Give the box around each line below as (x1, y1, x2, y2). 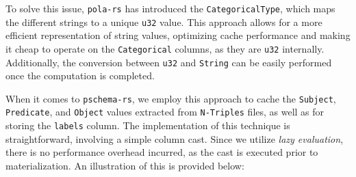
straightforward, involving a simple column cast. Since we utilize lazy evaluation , (5, 131, 344, 146)
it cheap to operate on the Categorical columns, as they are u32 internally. (5, 41, 325, 55)
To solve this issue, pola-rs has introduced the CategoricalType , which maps (5, 1, 335, 15)
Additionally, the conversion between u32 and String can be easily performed (5, 55, 332, 69)
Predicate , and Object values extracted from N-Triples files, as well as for (5, 105, 325, 119)
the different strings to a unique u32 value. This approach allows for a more (5, 14, 322, 29)
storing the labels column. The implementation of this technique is (5, 118, 290, 133)
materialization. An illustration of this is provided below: (5, 158, 244, 172)
